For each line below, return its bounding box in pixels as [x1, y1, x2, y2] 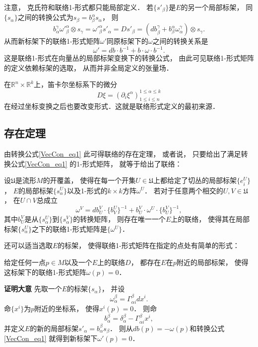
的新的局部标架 [30, 323, 79, 333]
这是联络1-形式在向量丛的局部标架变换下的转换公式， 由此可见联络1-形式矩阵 [4, 53, 254, 63]
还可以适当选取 [4, 240, 53, 251]
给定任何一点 [4, 257, 46, 267]
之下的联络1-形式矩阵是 [32, 223, 107, 234]
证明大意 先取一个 [4, 283, 62, 294]
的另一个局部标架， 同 [181, 2, 253, 12]
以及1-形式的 [67, 185, 108, 195]
